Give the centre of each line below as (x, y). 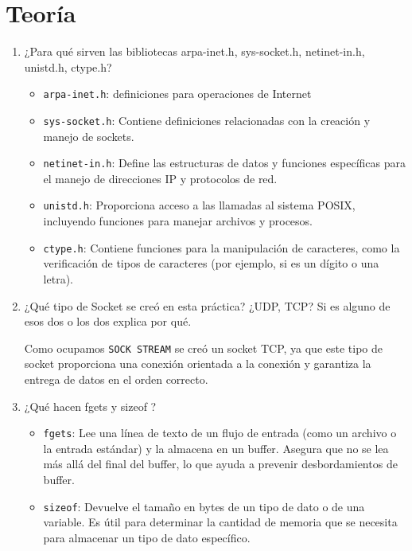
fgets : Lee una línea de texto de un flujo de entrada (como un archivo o (220, 433)
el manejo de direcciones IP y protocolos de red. (160, 178)
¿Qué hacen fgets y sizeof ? (90, 406)
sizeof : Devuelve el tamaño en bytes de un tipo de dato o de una (204, 506)
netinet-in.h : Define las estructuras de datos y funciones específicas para (224, 163)
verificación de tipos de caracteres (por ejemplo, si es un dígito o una (211, 263)
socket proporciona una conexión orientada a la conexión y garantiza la (198, 363)
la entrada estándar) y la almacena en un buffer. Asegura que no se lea (216, 448)
